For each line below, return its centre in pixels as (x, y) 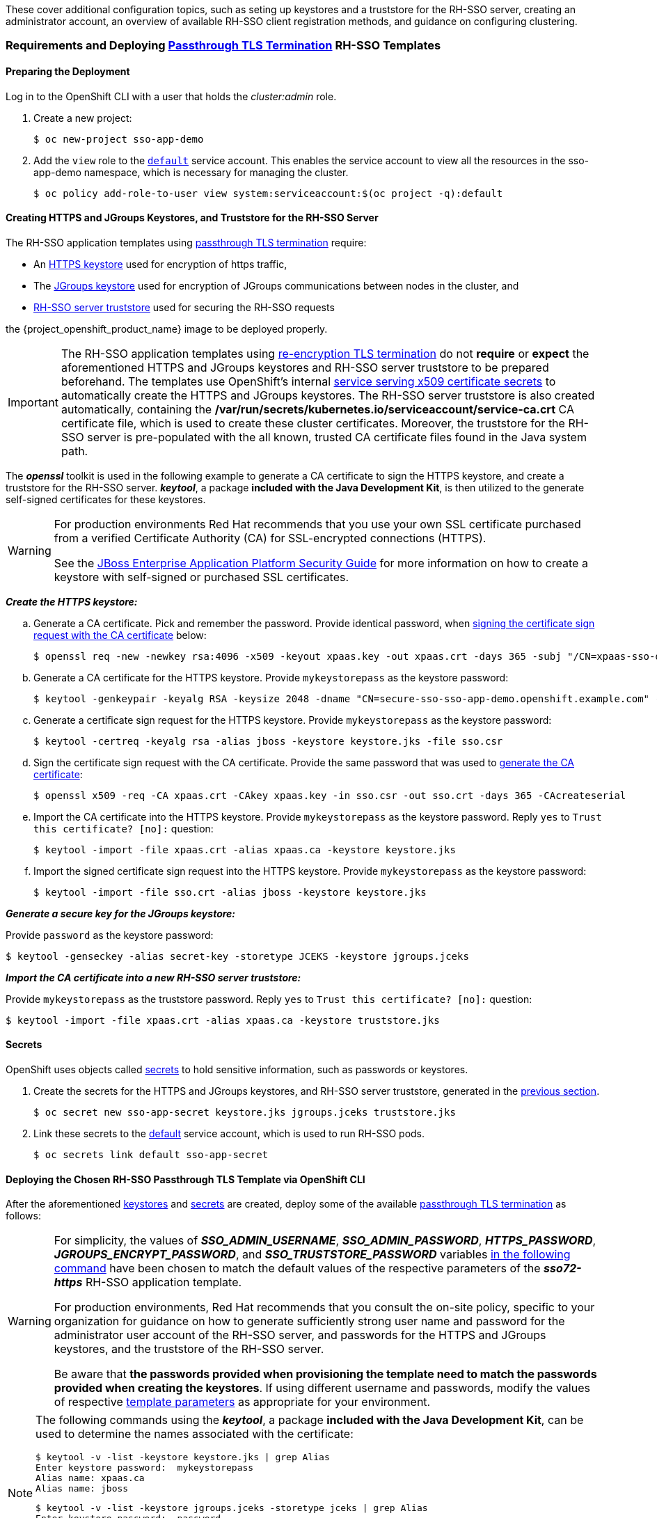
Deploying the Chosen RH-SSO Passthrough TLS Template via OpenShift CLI (185, 1179)
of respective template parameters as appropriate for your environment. (242, 1402)
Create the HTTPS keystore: (72, 601)
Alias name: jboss (82, 1489)
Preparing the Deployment (68, 71)
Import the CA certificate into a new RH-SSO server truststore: (153, 977)
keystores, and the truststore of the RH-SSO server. (189, 1349)
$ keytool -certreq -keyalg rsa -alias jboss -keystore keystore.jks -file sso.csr (268, 741)
